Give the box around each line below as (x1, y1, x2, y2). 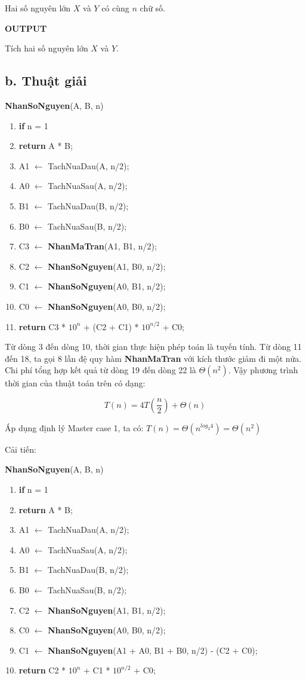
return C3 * (18, 320, 66, 333)
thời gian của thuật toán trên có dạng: (5, 377, 146, 389)
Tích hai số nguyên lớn (5, 42, 88, 54)
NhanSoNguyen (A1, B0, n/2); (47, 260, 166, 272)
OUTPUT (5, 22, 47, 34)
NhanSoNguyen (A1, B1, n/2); (47, 603, 166, 616)
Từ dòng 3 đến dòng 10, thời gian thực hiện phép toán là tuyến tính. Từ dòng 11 (5, 340, 302, 353)
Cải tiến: (5, 443, 36, 455)
